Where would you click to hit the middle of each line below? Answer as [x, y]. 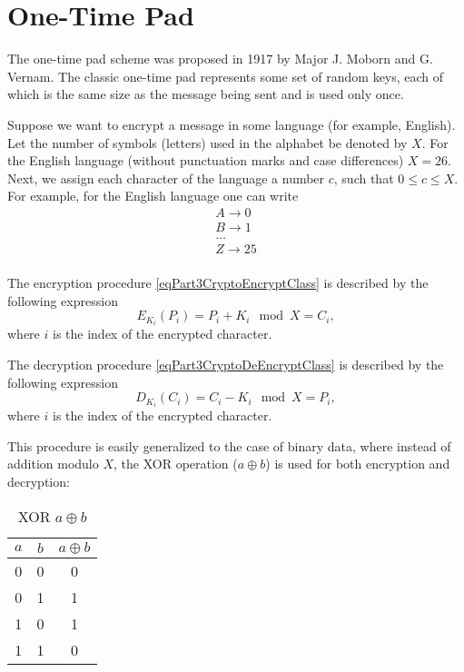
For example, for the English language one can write [153, 196]
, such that [364, 178]
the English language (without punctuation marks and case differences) [206, 160]
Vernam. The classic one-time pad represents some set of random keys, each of [226, 76]
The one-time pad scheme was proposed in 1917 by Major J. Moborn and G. [220, 59]
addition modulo [53, 464]
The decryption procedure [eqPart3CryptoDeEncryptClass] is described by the [226, 364]
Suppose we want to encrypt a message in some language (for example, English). [232, 124]
